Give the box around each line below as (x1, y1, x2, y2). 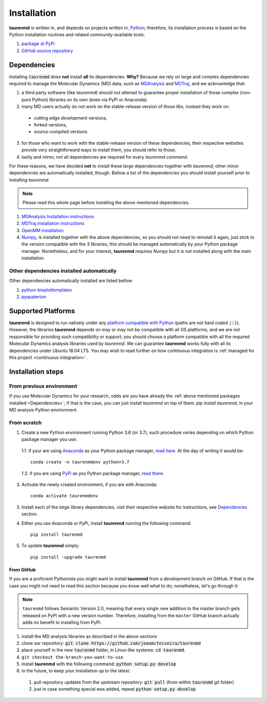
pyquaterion (21, 294, 46, 300)
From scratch (9, 419, 42, 426)
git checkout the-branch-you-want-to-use (21, 654, 124, 660)
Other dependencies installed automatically (9, 267, 117, 274)
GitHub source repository (21, 48, 73, 54)
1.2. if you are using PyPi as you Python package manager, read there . (21, 470, 164, 476)
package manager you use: (21, 436, 78, 442)
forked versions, (34, 121, 67, 127)
